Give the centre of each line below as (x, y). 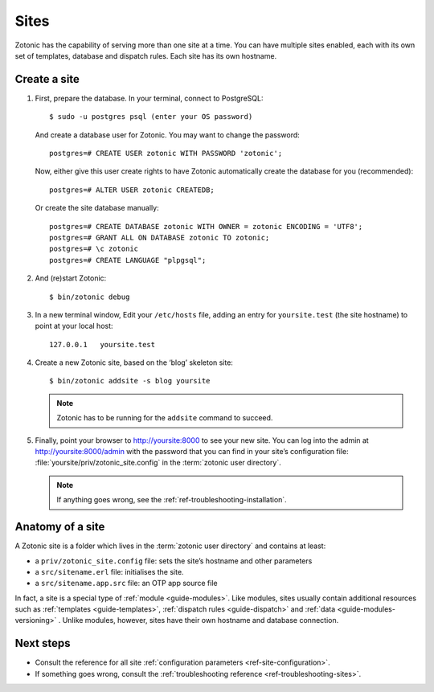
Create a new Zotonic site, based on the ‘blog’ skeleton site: (134, 362)
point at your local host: (74, 326)
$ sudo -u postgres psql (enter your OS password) (151, 117)
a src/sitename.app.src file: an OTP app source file (126, 583)
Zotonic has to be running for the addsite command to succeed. (165, 418)
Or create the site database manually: (97, 208)
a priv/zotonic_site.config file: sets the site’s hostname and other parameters (174, 561)
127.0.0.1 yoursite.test (102, 344)
